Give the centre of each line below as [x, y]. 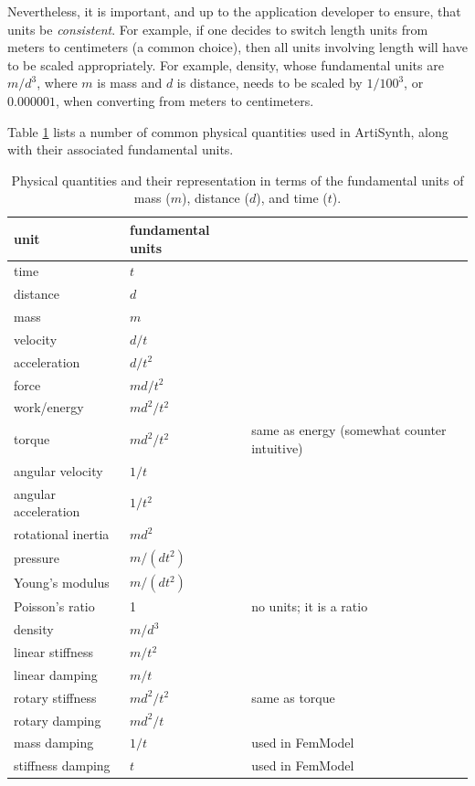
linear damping [56, 674]
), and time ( [292, 198]
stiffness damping [62, 765]
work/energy [49, 407]
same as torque [293, 697]
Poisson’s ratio [54, 606]
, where [57, 83]
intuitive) [277, 447]
